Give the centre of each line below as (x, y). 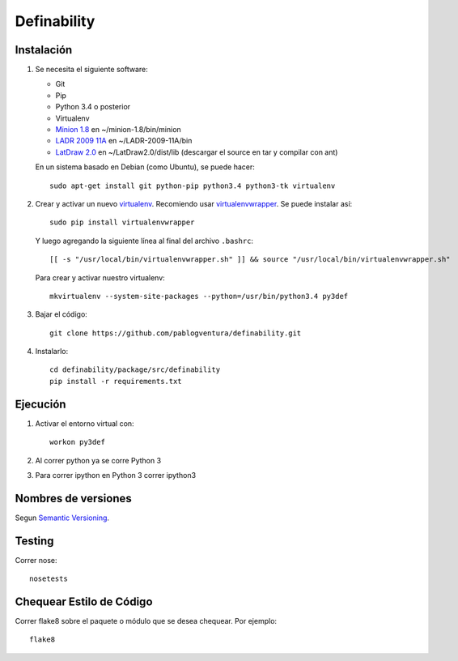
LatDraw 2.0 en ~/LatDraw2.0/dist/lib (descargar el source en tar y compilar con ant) (197, 152)
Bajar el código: (61, 314)
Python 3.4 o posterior (93, 107)
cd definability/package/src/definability (135, 370)
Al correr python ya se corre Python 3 (98, 460)
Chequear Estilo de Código (84, 601)
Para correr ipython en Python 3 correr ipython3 (116, 475)
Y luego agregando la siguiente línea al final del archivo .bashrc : (144, 241)
